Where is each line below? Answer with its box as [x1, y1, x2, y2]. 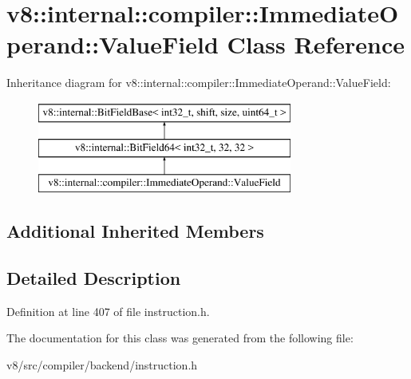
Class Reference [227, 28, 405, 61]
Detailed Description [6, 266, 181, 290]
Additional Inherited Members [6, 219, 264, 243]
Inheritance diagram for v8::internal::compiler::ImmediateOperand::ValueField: [6, 74, 391, 91]
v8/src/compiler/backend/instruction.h [6, 357, 198, 373]
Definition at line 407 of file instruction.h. [6, 302, 210, 319]
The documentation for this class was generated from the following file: [6, 330, 354, 346]
